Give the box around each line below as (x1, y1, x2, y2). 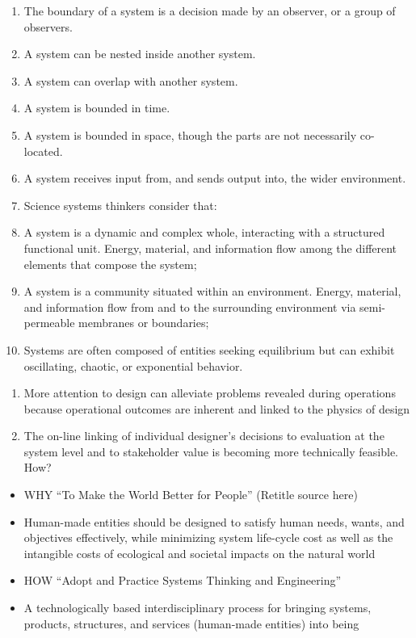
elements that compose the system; (23, 255, 197, 272)
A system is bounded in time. (23, 99, 170, 116)
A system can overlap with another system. (23, 72, 238, 89)
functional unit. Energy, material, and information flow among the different (23, 239, 397, 256)
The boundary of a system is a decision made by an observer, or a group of (23, 2, 396, 19)
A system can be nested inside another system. (23, 45, 256, 62)
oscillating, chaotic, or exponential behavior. (23, 357, 243, 374)
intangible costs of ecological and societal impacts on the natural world (23, 544, 376, 561)
